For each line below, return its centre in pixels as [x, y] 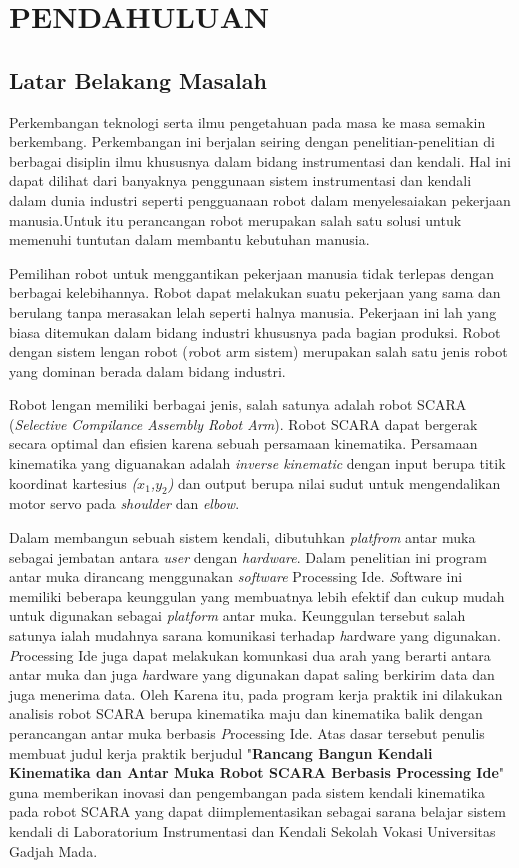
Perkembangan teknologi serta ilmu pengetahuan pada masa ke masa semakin [247, 121]
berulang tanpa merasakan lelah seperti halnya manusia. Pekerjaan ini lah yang [253, 311]
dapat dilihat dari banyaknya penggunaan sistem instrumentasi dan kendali [240, 180]
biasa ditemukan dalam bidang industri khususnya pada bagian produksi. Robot [255, 331]
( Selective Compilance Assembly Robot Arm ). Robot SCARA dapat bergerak [243, 423]
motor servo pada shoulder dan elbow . [124, 503]
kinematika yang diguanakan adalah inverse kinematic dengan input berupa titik [257, 463]
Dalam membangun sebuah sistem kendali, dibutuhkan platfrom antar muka [242, 537]
